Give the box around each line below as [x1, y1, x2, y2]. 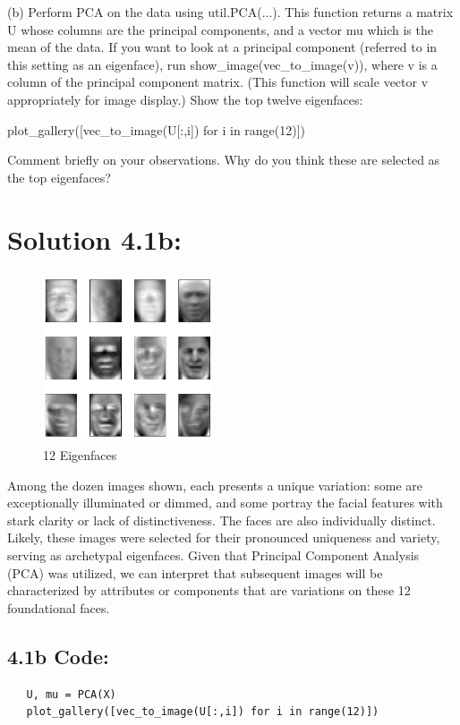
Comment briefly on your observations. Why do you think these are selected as [7, 150, 440, 169]
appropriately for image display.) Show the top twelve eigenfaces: [7, 90, 363, 108]
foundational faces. [7, 598, 110, 617]
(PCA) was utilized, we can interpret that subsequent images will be [7, 563, 383, 582]
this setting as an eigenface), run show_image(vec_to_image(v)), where [7, 55, 404, 73]
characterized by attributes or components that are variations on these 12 [7, 581, 411, 600]
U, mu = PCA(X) [26, 687, 116, 701]
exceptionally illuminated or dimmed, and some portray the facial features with [7, 493, 443, 512]
